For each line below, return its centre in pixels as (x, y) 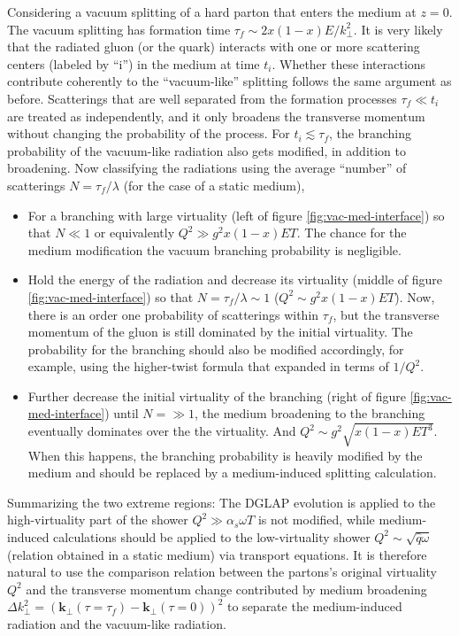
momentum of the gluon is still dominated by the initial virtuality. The (220, 332)
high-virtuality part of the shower (98, 520)
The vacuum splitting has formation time (119, 29)
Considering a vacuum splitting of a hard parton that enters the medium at (212, 12)
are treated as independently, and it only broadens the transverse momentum (216, 116)
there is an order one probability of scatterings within (173, 314)
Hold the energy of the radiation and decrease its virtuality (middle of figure (235, 279)
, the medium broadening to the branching (310, 413)
